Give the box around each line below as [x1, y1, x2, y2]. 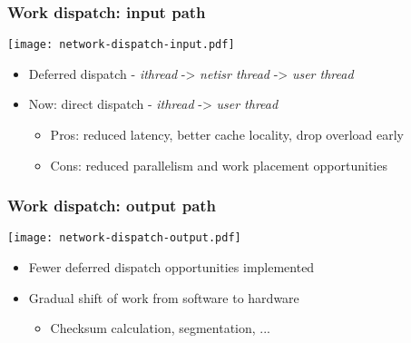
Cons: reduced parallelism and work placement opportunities [50, 155, 387, 174]
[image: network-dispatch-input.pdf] [7, 38, 235, 52]
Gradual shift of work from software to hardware [28, 288, 299, 307]
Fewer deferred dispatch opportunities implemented [28, 258, 315, 277]
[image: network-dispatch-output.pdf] [7, 231, 241, 245]
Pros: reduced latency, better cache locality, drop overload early [50, 125, 405, 144]
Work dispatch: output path [7, 194, 217, 217]
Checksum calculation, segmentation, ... [50, 318, 271, 338]
